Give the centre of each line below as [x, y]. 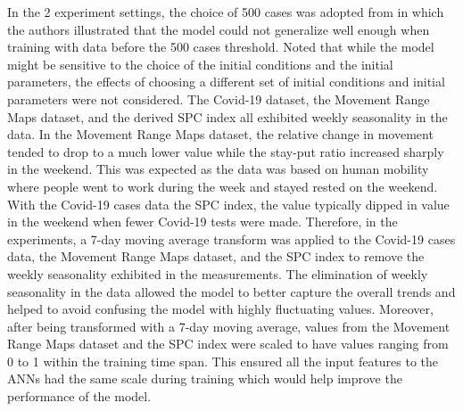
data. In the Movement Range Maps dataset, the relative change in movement [220, 134]
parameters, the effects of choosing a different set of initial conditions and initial [226, 82]
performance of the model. [79, 396]
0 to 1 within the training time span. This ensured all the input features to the [223, 361]
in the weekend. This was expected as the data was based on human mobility [218, 169]
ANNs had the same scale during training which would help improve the [205, 378]
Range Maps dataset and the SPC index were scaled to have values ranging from [228, 344]
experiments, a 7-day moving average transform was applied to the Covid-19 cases [231, 238]
